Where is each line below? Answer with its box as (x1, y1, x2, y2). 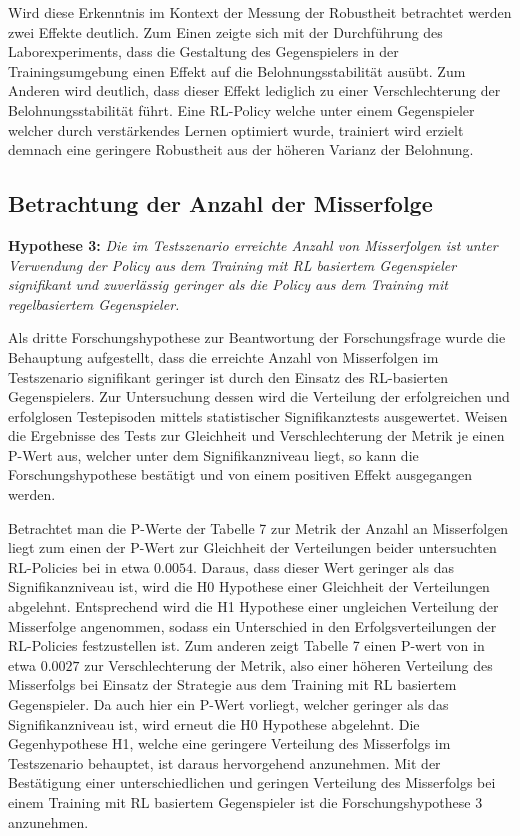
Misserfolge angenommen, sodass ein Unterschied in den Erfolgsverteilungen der (8, 615, 497, 636)
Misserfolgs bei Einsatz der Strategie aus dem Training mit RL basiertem (8, 674, 457, 695)
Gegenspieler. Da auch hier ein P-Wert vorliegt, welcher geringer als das (8, 694, 449, 715)
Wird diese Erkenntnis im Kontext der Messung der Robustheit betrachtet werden (8, 2, 512, 22)
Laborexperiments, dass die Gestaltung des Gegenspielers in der (8, 41, 399, 62)
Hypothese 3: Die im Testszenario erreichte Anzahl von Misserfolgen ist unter (8, 234, 498, 255)
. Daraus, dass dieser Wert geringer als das (192, 556, 454, 577)
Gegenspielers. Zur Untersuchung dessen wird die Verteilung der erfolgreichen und (8, 386, 510, 407)
